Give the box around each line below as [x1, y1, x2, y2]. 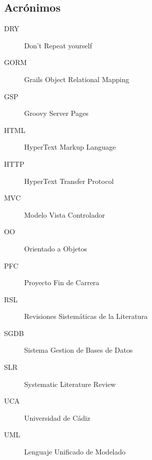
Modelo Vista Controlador [24, 209, 105, 220]
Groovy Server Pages [24, 108, 89, 118]
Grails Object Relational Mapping [24, 74, 129, 84]
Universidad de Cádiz [24, 412, 91, 423]
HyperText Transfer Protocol [24, 175, 114, 186]
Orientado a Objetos [24, 243, 87, 253]
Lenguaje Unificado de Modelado [24, 446, 126, 457]
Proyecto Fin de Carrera [24, 277, 100, 288]
